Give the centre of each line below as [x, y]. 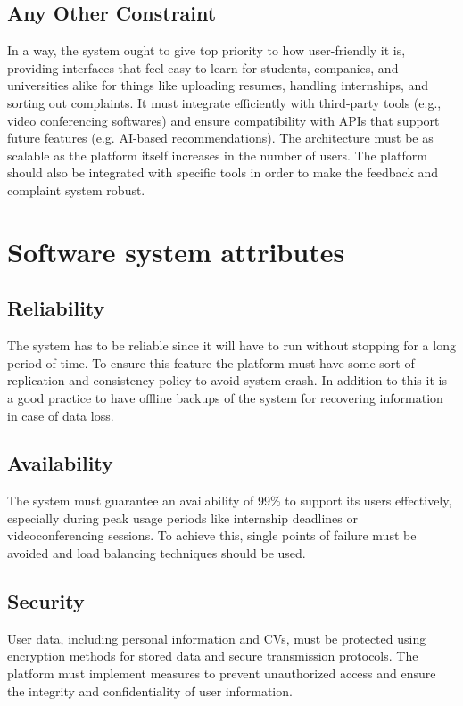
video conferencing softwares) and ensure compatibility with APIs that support [223, 120]
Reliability [56, 308]
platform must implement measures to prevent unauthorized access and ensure [222, 673]
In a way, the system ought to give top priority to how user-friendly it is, [207, 50]
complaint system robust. [76, 189]
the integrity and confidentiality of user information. [150, 690]
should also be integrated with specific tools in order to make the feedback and [223, 172]
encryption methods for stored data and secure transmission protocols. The [213, 656]
